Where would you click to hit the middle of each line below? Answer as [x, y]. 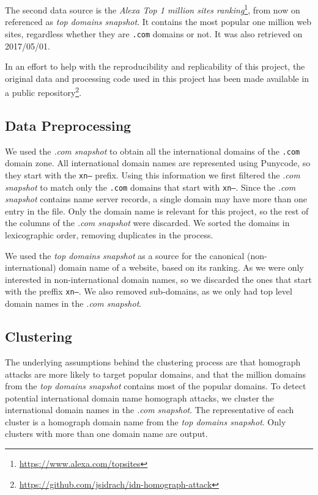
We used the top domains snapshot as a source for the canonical [125, 255]
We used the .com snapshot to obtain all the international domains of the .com [153, 151]
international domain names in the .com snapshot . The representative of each [150, 410]
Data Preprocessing [68, 125]
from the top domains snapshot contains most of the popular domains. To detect [156, 386]
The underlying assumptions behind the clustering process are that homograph [153, 361]
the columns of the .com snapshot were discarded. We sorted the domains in [147, 223]
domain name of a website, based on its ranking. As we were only [181, 267]
